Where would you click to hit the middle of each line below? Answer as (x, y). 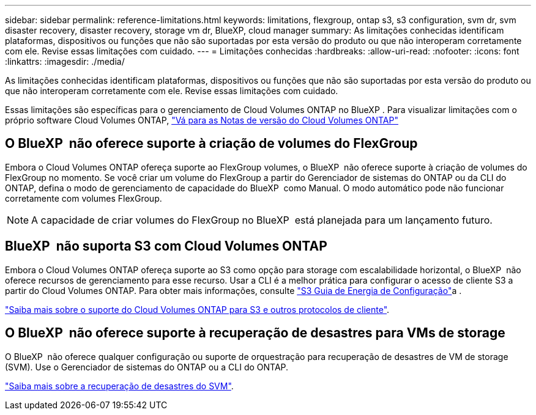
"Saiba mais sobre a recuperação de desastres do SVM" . (119, 386)
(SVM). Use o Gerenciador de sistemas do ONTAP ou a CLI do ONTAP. (147, 367)
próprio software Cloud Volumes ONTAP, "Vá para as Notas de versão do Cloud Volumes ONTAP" (202, 120)
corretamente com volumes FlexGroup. (84, 198)
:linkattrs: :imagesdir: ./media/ (65, 61)
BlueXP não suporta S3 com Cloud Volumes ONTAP (166, 246)
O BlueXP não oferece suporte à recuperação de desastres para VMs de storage (255, 333)
